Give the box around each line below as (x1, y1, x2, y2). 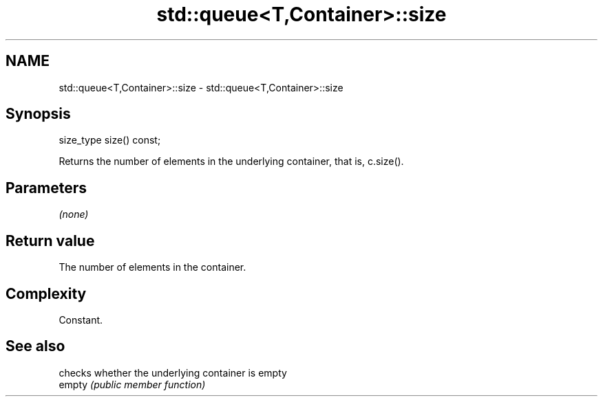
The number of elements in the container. (59, 261, 246, 273)
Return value (6, 232, 95, 249)
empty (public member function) (59, 378, 206, 390)
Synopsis (6, 105, 71, 123)
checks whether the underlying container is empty (59, 366, 287, 379)
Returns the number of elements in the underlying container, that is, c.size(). (59, 155, 404, 168)
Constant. (59, 313, 103, 326)
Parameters (6, 179, 87, 197)
